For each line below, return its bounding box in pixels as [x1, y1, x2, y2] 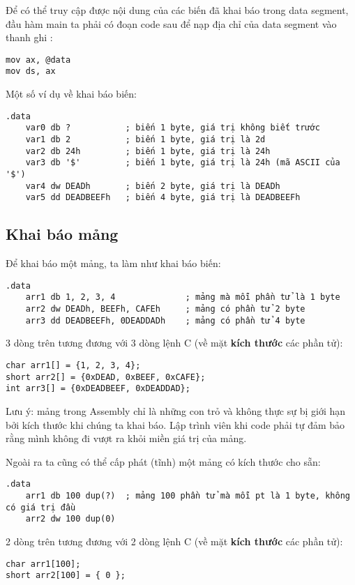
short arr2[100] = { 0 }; [6, 570, 126, 581]
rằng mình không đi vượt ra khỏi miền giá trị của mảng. [6, 431, 247, 446]
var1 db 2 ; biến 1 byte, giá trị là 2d [25, 135, 266, 144]
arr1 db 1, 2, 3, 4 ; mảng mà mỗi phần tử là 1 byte [25, 292, 340, 303]
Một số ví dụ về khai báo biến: [6, 86, 137, 101]
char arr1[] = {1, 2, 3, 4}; [6, 360, 141, 370]
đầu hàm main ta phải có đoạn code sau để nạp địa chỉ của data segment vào [6, 16, 337, 31]
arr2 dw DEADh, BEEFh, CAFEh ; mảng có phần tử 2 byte [25, 304, 305, 314]
